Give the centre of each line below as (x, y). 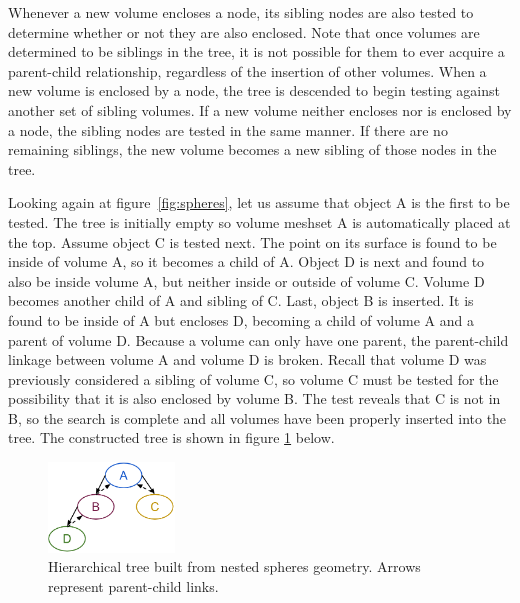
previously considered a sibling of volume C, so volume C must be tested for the (253, 378)
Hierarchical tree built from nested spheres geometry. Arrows (234, 566)
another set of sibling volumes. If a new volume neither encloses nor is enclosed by (260, 109)
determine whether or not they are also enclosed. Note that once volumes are (244, 31)
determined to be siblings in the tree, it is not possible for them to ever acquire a (256, 51)
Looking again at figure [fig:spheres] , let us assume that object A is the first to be (259, 202)
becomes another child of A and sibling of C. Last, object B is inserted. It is (241, 300)
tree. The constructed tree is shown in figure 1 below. (171, 437)
